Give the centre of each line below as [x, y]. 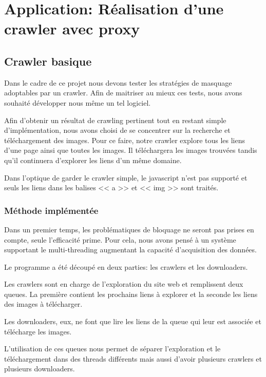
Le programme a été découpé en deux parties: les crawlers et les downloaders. [126, 266]
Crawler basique [48, 61]
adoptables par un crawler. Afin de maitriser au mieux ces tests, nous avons [123, 93]
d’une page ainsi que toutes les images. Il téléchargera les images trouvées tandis [131, 150]
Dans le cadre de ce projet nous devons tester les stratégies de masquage [118, 82]
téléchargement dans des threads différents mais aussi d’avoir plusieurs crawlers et [133, 358]
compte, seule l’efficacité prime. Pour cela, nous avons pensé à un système [120, 239]
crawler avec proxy [72, 28]
